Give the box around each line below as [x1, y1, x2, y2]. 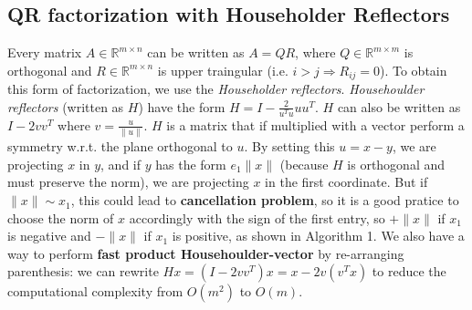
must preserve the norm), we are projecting [7, 172, 249, 191]
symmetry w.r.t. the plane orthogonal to [7, 137, 233, 156]
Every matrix [7, 43, 82, 62]
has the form [155, 154, 226, 173]
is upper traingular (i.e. [157, 60, 288, 79]
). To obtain [380, 60, 447, 79]
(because [279, 154, 329, 173]
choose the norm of [7, 208, 114, 227]
